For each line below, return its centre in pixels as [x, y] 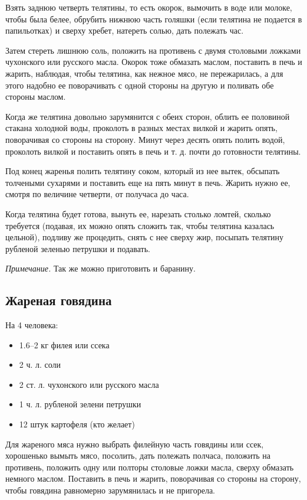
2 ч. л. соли [40, 365]
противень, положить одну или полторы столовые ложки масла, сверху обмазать [150, 467]
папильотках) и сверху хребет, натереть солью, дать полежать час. [125, 30]
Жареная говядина [59, 300]
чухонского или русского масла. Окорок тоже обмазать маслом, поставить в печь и [154, 62]
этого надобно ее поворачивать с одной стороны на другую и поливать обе [140, 85]
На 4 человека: [32, 325]
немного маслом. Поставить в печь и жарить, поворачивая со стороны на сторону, [153, 478]
